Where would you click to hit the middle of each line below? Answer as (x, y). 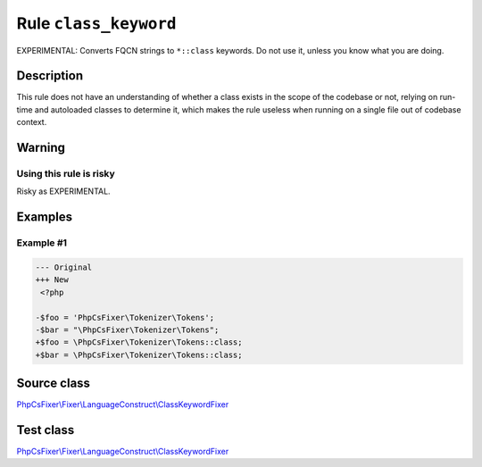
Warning (41, 148)
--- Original (64, 267)
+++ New (52, 280)
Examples (45, 217)
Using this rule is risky (66, 174)
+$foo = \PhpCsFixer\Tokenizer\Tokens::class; (139, 342)
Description (50, 76)
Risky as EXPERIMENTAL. (63, 191)
